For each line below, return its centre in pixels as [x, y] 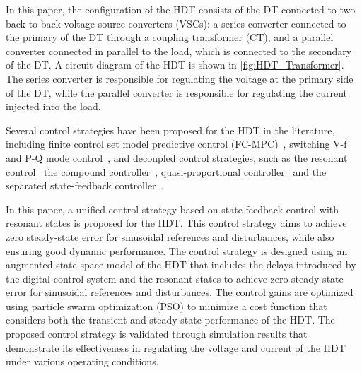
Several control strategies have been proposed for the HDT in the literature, [170, 130]
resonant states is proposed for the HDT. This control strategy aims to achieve [176, 223]
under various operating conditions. [82, 361]
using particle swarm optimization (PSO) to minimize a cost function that [167, 306]
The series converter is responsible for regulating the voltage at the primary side [180, 78]
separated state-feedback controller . [85, 185]
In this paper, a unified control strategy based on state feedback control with [173, 209]
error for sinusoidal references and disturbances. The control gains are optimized [180, 292]
